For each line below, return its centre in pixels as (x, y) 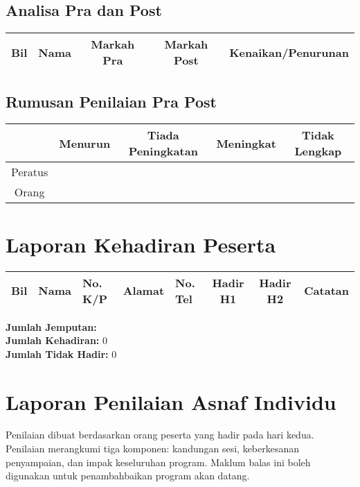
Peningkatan (163, 151)
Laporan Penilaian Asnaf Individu (171, 401)
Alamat (144, 291)
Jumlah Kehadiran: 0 (56, 340)
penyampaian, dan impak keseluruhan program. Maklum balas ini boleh (158, 462)
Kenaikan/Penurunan (289, 52)
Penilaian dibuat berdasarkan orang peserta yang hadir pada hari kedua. (160, 435)
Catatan (326, 291)
